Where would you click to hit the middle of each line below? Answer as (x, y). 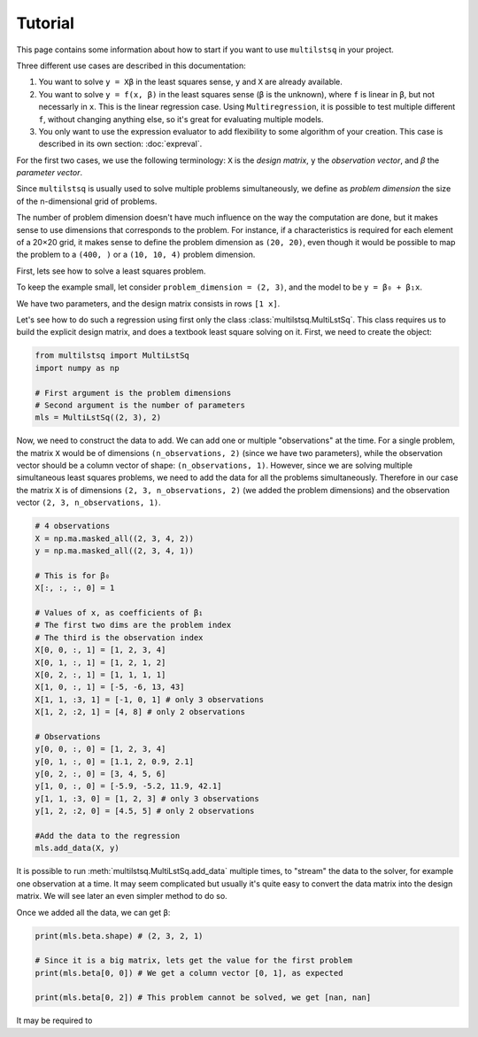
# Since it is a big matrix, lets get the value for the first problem (194, 960)
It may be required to (54, 1021)
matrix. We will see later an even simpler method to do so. (122, 896)
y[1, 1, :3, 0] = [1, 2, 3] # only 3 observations (147, 798)
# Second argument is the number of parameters (140, 405)
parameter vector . (50, 173)
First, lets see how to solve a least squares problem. (111, 271)
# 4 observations (73, 526)
